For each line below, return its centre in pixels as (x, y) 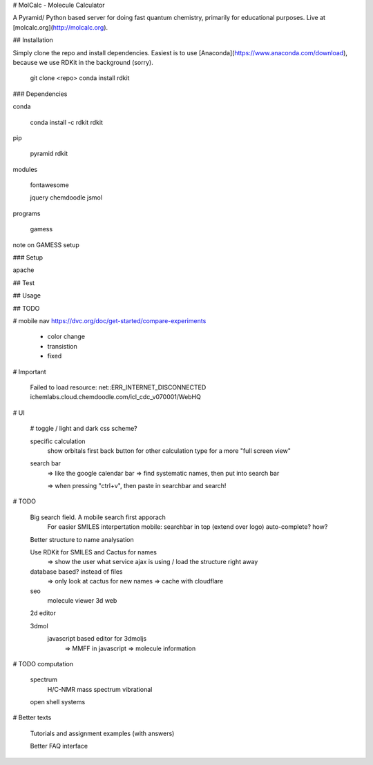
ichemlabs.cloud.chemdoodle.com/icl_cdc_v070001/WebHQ (116, 397)
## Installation (33, 40)
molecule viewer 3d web (82, 600)
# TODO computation (43, 664)
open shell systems (58, 702)
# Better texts (32, 717)
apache (23, 270)
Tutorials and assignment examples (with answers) (102, 733)
